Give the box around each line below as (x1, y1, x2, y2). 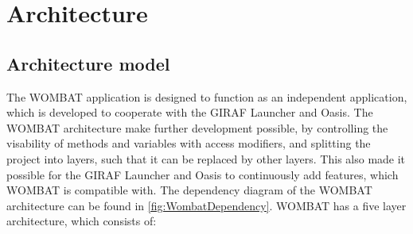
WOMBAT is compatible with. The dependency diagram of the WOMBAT (6, 182, 372, 198)
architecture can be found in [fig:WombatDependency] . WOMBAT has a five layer (6, 197, 407, 213)
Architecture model (6, 51, 170, 75)
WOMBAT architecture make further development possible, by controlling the (6, 119, 388, 136)
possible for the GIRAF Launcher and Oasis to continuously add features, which (6, 166, 399, 182)
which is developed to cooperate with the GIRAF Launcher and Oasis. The (6, 104, 373, 121)
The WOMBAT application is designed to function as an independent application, (6, 88, 407, 105)
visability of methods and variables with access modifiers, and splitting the (6, 135, 371, 152)
